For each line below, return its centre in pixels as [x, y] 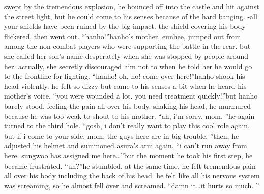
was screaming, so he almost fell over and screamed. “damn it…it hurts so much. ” [132, 185]
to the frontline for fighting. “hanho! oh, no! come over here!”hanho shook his [125, 76]
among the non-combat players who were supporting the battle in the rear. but [127, 46]
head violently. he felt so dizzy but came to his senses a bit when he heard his [125, 86]
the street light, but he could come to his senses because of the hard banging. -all [131, 16]
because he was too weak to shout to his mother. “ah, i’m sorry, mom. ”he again [129, 116]
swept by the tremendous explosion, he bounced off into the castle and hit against [132, 6]
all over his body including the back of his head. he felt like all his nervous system [132, 175]
